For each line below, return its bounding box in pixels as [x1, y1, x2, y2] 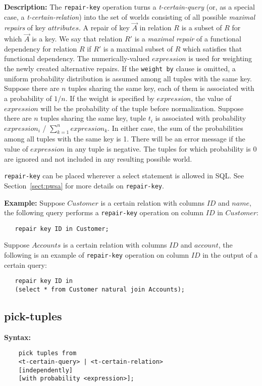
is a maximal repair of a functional [134, 33, 241, 44]
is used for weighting [188, 53, 252, 64]
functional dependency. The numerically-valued [4, 53, 150, 64]
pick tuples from [18, 350, 77, 357]
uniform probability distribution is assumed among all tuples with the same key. [4, 73, 252, 83]
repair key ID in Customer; [15, 225, 109, 232]
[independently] [18, 366, 73, 374]
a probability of [4, 92, 52, 103]
